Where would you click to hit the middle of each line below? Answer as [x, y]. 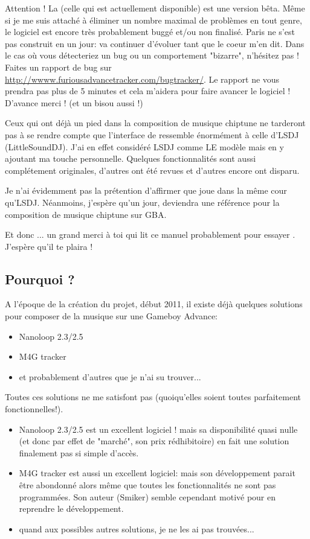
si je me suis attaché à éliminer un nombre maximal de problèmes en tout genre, [153, 20]
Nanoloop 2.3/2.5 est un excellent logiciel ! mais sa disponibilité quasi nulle [158, 429]
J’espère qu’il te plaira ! [49, 246]
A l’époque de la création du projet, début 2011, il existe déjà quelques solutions [154, 304]
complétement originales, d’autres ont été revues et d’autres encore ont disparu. [152, 170]
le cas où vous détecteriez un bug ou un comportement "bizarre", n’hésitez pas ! [152, 55]
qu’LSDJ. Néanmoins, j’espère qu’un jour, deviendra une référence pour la [142, 202]
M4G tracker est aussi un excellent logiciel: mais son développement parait [157, 473]
